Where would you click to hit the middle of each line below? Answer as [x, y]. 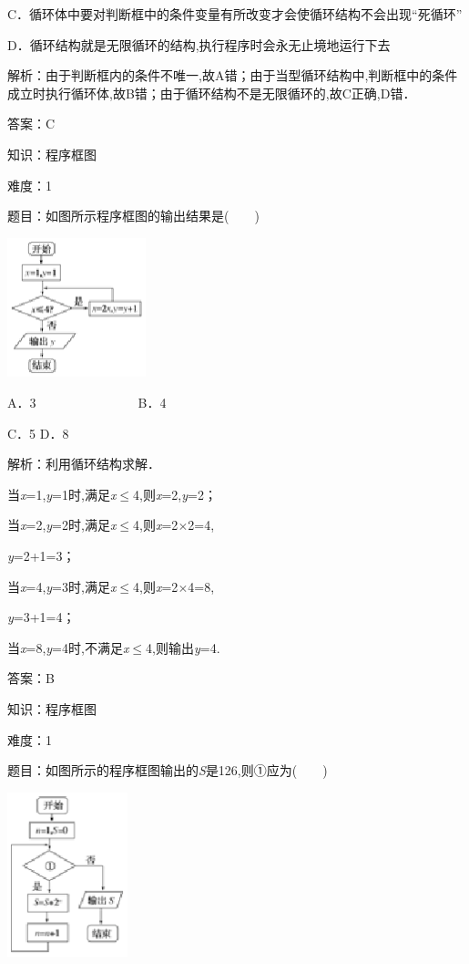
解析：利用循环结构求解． [84, 464]
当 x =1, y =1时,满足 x [62, 494]
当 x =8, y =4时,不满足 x [68, 647]
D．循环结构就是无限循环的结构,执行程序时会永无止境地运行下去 [199, 44]
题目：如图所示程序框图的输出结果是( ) [133, 216]
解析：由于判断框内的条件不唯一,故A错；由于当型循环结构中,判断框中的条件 [233, 75]
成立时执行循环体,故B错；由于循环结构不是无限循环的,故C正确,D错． [212, 93]
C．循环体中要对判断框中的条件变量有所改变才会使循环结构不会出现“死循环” [235, 14]
